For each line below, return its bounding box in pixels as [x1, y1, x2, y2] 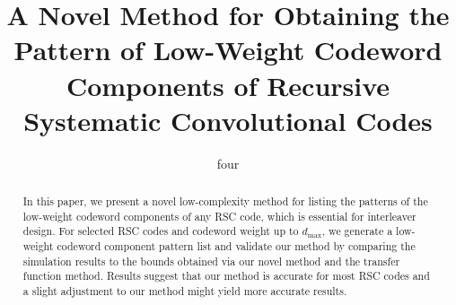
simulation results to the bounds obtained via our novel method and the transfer [22, 253, 400, 268]
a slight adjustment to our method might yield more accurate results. [22, 283, 347, 299]
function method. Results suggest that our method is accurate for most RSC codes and [22, 268, 430, 283]
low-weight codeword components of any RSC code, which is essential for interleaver [22, 208, 417, 223]
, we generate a [321, 223, 393, 239]
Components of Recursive [66, 66, 390, 103]
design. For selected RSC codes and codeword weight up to [22, 223, 299, 239]
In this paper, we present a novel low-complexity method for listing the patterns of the [22, 194, 428, 209]
